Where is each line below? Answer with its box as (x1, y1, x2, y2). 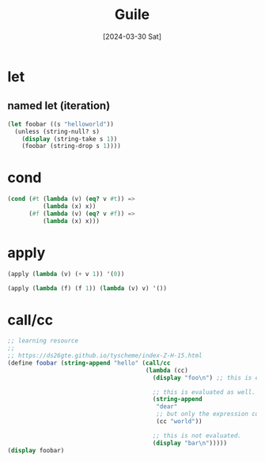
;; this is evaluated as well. (152, 388, 256, 396)
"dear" (156, 403, 178, 411)
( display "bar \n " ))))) (152, 439, 227, 447)
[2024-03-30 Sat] (103, 32, 161, 41)
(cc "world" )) (156, 418, 203, 426)
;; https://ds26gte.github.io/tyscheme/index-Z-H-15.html (7, 352, 203, 360)
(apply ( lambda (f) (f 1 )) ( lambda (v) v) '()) (7, 284, 168, 292)
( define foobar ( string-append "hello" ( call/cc (7, 358, 171, 367)
